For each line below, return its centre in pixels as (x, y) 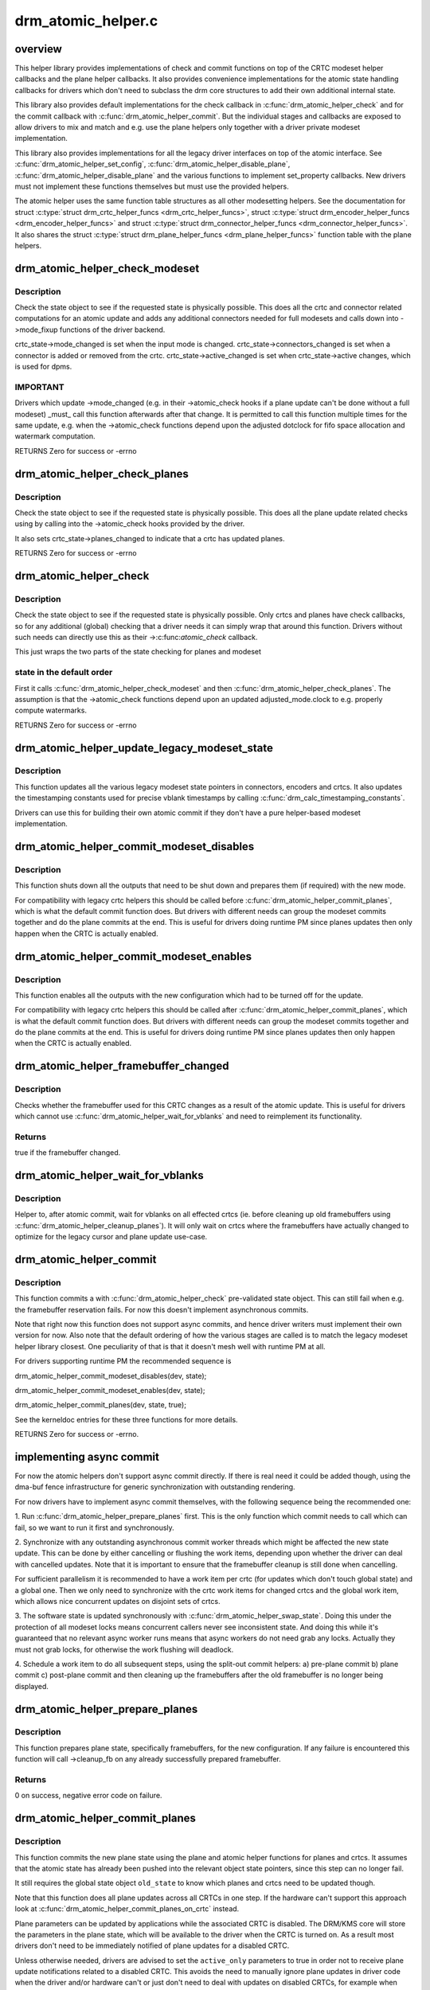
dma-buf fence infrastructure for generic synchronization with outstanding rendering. (155, 1487)
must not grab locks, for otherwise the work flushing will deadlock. (124, 1649)
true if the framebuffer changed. (68, 1153)
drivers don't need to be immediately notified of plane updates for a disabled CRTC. (152, 1945)
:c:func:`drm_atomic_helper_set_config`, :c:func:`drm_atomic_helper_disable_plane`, (152, 164)
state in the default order (64, 673)
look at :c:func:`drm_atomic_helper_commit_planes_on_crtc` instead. (127, 1909)
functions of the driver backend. (113, 330)
